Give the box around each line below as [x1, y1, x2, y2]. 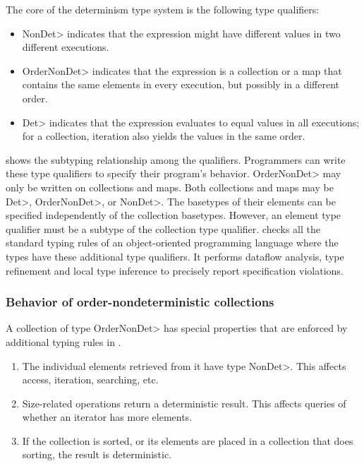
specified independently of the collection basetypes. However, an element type [6, 208, 341, 222]
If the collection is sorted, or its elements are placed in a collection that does [22, 433, 353, 448]
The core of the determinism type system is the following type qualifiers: [6, 2, 320, 16]
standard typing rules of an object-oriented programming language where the [6, 235, 339, 250]
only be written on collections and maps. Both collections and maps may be [6, 179, 334, 194]
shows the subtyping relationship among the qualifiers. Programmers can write [6, 152, 346, 167]
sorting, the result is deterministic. [22, 447, 172, 462]
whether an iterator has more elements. [22, 410, 193, 424]
